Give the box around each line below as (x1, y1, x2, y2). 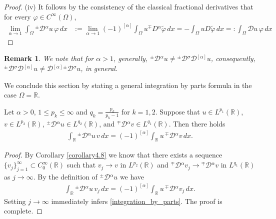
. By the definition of (33, 171, 97, 181)
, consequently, (210, 53, 255, 63)
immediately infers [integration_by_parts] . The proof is (51, 195, 222, 206)
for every (4, 11, 31, 21)
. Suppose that (155, 106, 200, 116)
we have (119, 171, 144, 181)
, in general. (80, 63, 118, 73)
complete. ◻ (4, 205, 42, 216)
